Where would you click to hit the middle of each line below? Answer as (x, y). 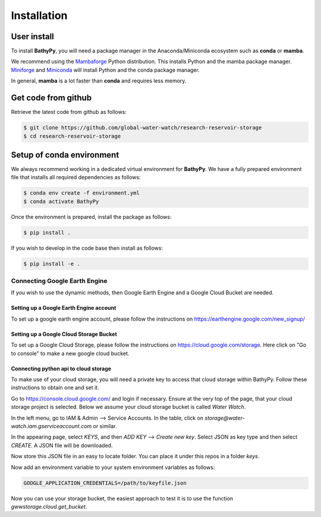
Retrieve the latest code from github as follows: (69, 112)
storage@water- (225, 418)
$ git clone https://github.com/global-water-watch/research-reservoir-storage (143, 128)
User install (33, 37)
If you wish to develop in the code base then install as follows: (87, 248)
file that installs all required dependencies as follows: (76, 177)
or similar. (105, 426)
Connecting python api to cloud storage (61, 369)
